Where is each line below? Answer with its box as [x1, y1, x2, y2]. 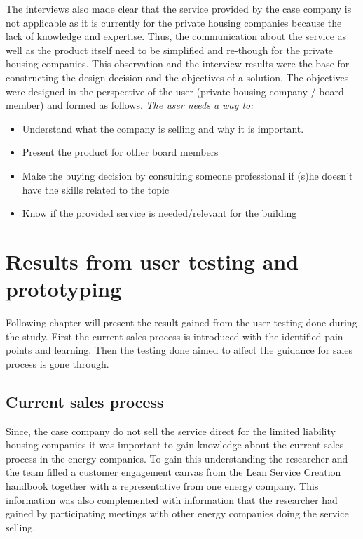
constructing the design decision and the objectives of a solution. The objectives [6, 69, 349, 84]
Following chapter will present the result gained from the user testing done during [6, 315, 357, 330]
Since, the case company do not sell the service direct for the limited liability [6, 423, 336, 438]
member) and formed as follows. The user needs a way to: [6, 98, 254, 112]
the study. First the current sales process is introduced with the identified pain [6, 328, 343, 343]
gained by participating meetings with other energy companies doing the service [6, 506, 349, 521]
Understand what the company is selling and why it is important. [22, 121, 304, 135]
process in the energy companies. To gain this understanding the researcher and [6, 451, 348, 465]
